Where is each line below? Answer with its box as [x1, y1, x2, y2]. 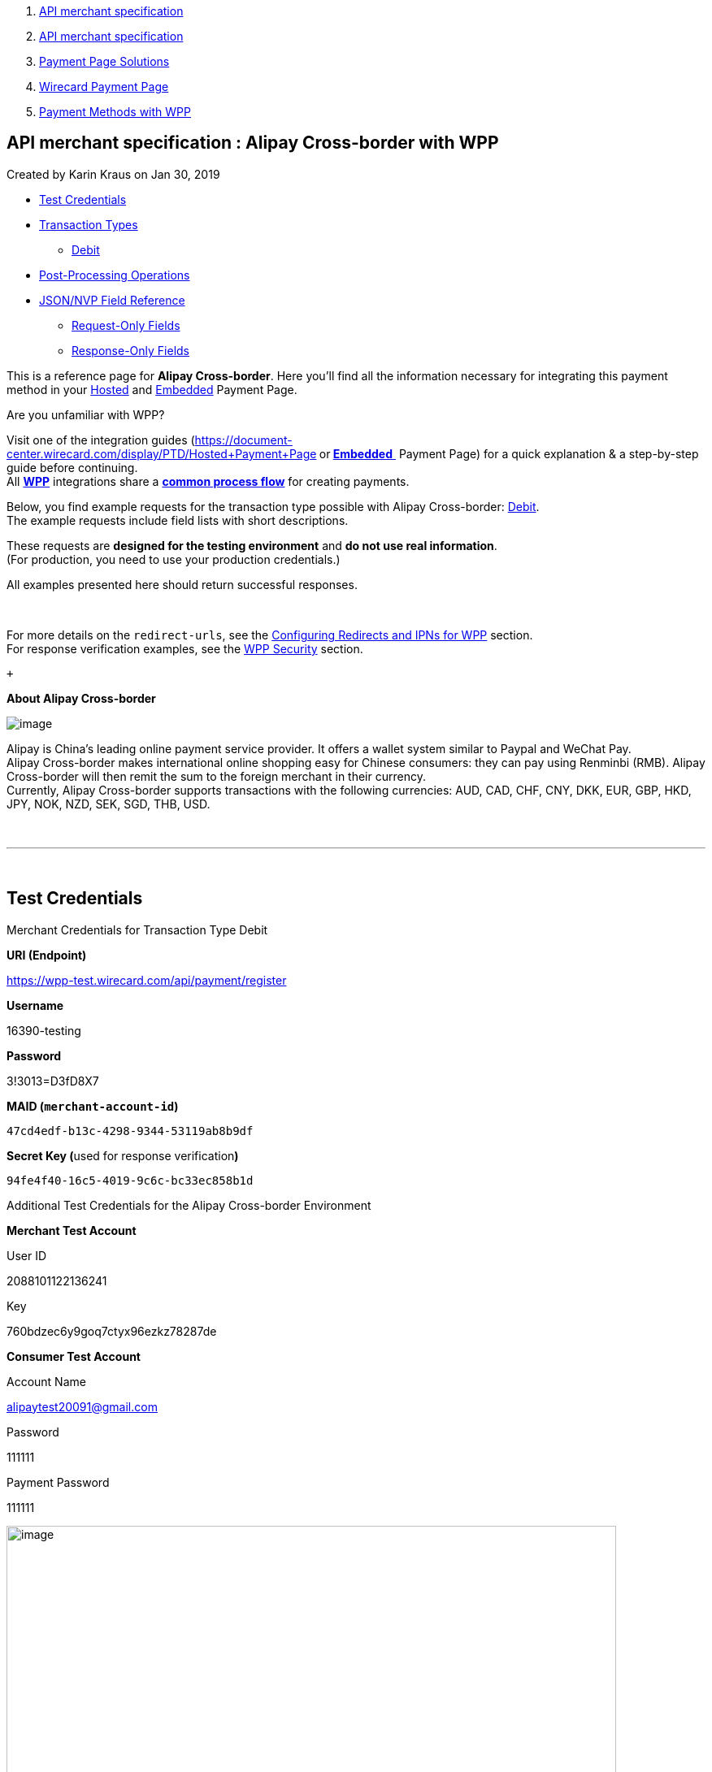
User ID [7, 1248, 47, 1263]
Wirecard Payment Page [39, 80, 169, 93]
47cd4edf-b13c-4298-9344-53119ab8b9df [7, 1124, 254, 1137]
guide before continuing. [7, 460, 138, 474]
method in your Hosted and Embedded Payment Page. [7, 382, 297, 396]
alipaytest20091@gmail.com [7, 1399, 158, 1414]
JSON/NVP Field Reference [39, 292, 185, 307]
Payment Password [7, 1475, 110, 1489]
